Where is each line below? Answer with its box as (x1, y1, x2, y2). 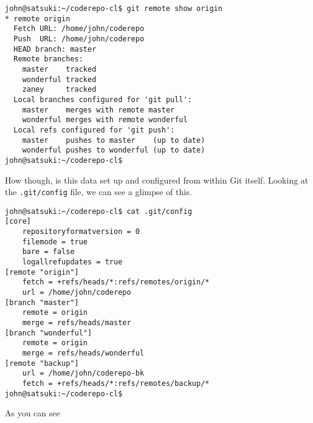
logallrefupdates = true (22, 258, 123, 267)
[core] (5, 217, 31, 226)
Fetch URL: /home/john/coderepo (13, 24, 145, 33)
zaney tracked (22, 85, 97, 94)
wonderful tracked (22, 75, 97, 84)
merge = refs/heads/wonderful (22, 348, 145, 357)
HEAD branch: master (13, 44, 97, 53)
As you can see (5, 407, 60, 419)
